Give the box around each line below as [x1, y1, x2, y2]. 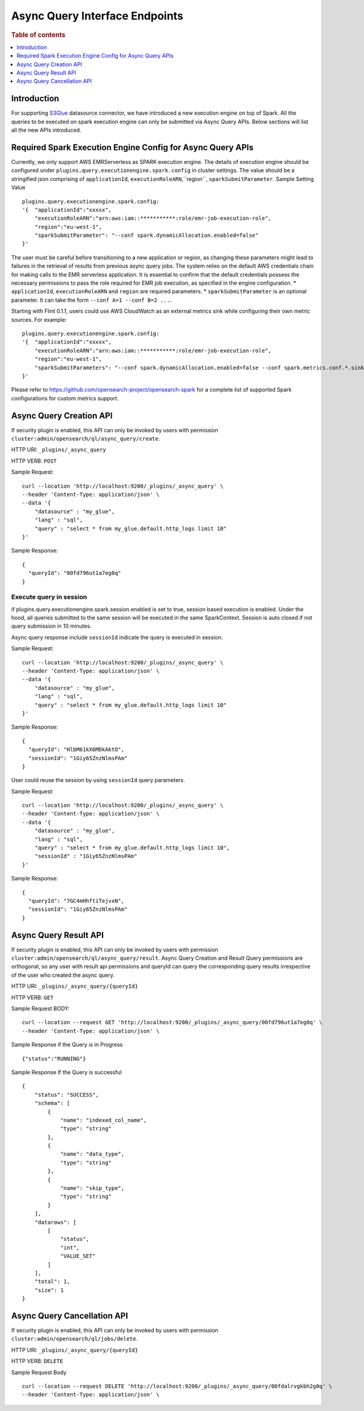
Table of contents [11, 30, 66, 39]
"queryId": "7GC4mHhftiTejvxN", [28, 897, 124, 904]
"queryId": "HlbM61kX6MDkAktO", [28, 746, 124, 753]
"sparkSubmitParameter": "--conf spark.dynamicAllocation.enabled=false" [34, 232, 259, 239]
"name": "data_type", [60, 1151, 124, 1158]
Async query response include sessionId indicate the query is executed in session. [11, 633, 223, 641]
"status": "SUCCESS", [34, 1091, 99, 1098]
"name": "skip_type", [60, 1185, 124, 1192]
